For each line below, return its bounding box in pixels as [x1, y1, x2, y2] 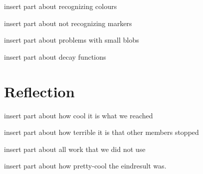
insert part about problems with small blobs [4, 35, 139, 45]
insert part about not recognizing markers [4, 18, 132, 28]
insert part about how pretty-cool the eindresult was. [4, 160, 166, 171]
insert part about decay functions [4, 51, 106, 62]
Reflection [4, 81, 75, 101]
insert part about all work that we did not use [4, 143, 145, 154]
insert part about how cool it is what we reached [4, 110, 153, 120]
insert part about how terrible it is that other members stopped [4, 127, 199, 137]
